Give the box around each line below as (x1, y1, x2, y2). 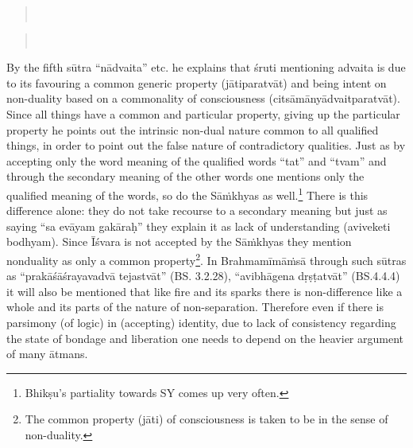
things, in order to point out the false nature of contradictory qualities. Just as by (6, 137, 406, 154)
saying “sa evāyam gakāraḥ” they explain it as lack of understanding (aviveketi (6, 217, 391, 234)
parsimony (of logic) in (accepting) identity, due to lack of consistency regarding (6, 314, 396, 330)
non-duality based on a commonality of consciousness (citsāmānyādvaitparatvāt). (6, 90, 400, 107)
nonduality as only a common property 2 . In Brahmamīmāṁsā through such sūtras (6, 249, 407, 268)
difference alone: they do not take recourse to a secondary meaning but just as (6, 202, 388, 219)
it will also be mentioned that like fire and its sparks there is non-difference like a (6, 282, 403, 299)
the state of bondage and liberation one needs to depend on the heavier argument (6, 329, 404, 346)
